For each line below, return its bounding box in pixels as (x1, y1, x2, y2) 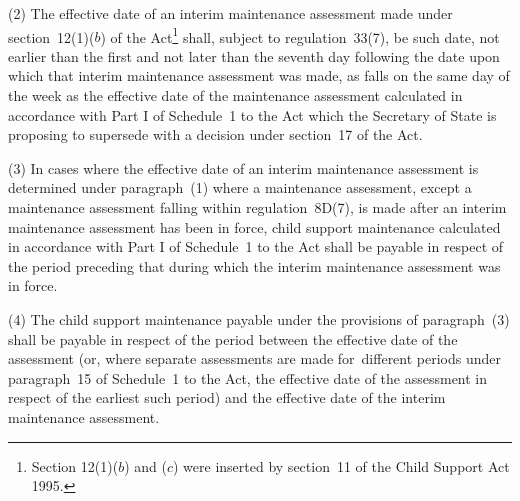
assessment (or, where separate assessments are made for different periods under (8, 348, 502, 369)
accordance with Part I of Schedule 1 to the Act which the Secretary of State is (8, 104, 497, 125)
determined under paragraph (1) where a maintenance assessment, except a (8, 177, 472, 198)
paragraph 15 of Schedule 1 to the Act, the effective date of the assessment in (8, 367, 488, 388)
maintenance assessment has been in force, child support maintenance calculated (8, 216, 501, 237)
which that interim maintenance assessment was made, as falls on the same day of (8, 65, 510, 86)
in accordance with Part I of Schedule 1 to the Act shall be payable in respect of (8, 236, 504, 257)
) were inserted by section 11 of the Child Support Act (173, 455, 510, 476)
